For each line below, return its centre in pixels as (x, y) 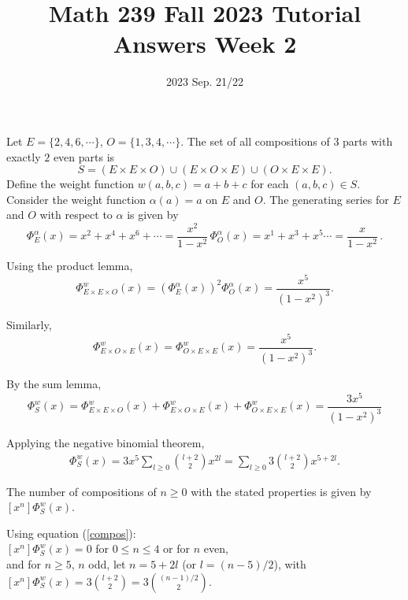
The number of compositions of (82, 491)
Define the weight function (70, 184)
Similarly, (29, 325)
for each (270, 184)
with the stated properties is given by (281, 491)
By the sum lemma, (54, 384)
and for (24, 564)
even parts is (84, 156)
